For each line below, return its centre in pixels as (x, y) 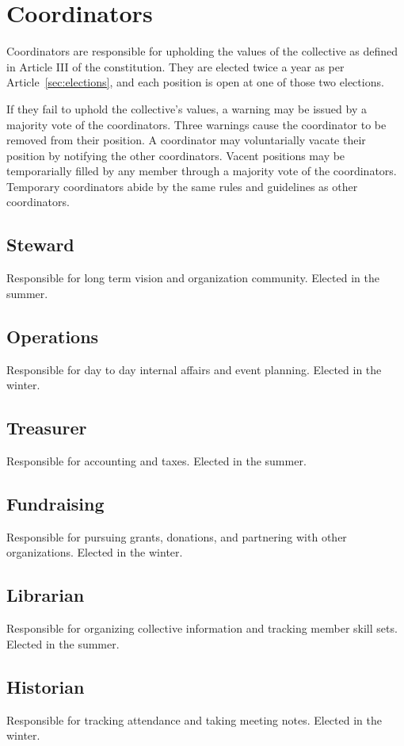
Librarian (46, 595)
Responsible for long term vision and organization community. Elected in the (193, 278)
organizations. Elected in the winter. (95, 552)
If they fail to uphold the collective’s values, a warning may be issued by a (187, 108)
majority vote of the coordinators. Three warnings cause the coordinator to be (196, 124)
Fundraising (55, 504)
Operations (53, 336)
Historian (46, 686)
